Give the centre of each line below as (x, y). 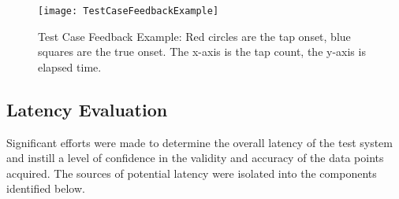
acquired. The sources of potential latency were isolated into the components (192, 173)
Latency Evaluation (87, 109)
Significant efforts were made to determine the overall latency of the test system (199, 142)
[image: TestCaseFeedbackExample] (129, 11)
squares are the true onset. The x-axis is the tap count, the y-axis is (202, 52)
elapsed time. (70, 66)
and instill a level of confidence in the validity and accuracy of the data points (195, 158)
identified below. (46, 188)
